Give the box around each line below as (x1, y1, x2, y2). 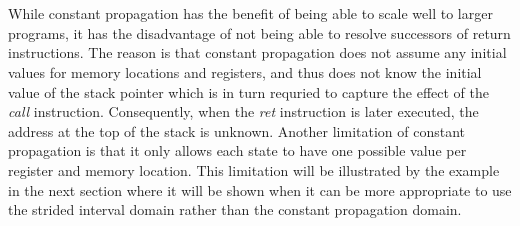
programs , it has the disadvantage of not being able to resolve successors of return (8, 22, 511, 43)
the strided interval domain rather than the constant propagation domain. (8, 199, 462, 220)
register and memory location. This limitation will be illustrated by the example (8, 159, 500, 180)
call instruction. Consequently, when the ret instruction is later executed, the (8, 101, 479, 122)
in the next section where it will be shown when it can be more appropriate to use (8, 179, 512, 200)
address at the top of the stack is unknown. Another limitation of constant (8, 120, 466, 141)
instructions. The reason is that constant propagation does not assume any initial (8, 42, 507, 63)
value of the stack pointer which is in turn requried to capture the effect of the (8, 81, 489, 102)
